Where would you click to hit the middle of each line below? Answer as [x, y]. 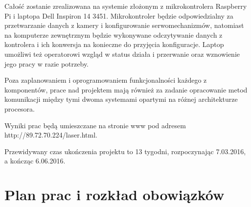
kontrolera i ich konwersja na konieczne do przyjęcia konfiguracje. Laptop [114, 44]
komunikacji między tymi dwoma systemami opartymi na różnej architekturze [121, 99]
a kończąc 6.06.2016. [35, 161]
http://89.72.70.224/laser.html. [51, 135]
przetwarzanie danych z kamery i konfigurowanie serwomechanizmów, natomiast [124, 25]
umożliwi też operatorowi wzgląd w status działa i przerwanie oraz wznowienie [122, 54]
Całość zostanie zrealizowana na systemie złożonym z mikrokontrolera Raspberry [126, 6]
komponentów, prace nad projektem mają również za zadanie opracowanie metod [126, 89]
